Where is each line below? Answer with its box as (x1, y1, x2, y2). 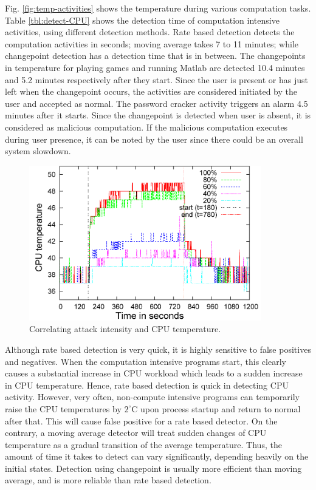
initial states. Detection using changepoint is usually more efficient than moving (5, 461, 302, 474)
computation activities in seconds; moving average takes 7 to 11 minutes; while (5, 37, 298, 50)
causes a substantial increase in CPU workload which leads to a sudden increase (5, 367, 303, 379)
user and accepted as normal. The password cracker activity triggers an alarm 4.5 (5, 97, 308, 109)
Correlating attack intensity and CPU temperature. (29, 322, 221, 335)
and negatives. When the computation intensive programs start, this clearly (5, 355, 286, 367)
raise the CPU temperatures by (5, 402, 122, 415)
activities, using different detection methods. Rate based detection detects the (5, 26, 295, 38)
